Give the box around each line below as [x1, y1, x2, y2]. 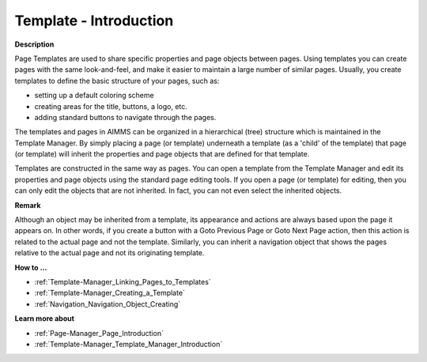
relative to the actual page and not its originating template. [14, 248, 205, 258]
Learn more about [14, 314, 75, 323]
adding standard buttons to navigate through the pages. [34, 112, 217, 122]
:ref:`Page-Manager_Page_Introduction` [34, 328, 164, 337]
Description [14, 40, 55, 49]
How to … [14, 262, 47, 272]
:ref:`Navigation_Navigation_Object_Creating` [34, 299, 181, 308]
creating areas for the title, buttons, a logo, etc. [34, 101, 187, 111]
